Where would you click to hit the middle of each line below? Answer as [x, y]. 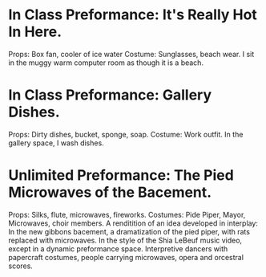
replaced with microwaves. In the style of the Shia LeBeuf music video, [125, 240]
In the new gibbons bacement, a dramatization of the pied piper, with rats [129, 231]
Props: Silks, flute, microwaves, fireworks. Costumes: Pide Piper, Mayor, [127, 214]
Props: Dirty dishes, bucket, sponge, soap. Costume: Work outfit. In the [126, 134]
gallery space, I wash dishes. [56, 143]
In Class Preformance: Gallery [110, 95]
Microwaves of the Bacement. [110, 192]
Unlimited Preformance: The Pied [121, 175]
